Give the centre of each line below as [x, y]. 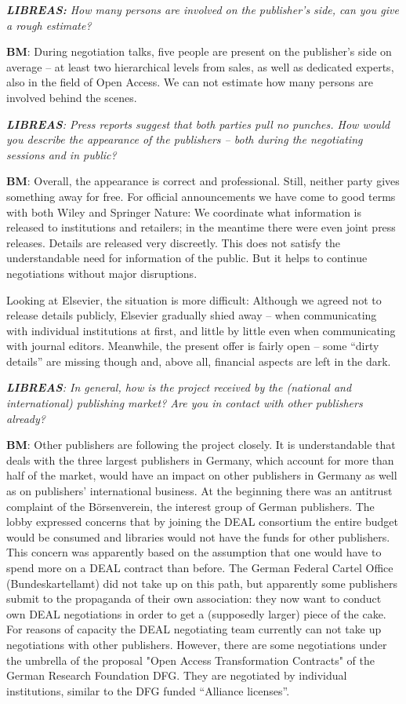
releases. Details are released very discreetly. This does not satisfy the [174, 242]
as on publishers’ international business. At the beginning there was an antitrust [199, 491]
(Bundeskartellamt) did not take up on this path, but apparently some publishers [202, 583]
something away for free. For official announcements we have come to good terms [201, 196]
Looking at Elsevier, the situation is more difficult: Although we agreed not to [194, 299]
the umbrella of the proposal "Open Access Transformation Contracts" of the [190, 660]
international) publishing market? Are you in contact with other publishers [185, 403]
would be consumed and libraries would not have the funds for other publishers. [198, 536]
